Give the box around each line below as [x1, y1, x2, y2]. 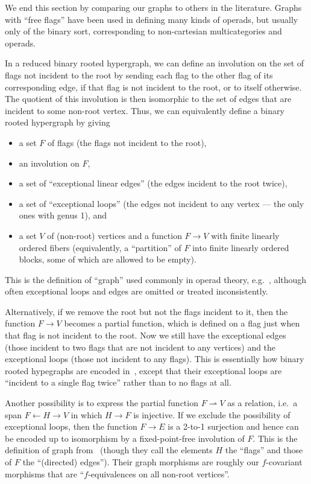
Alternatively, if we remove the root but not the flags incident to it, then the [5, 305, 288, 317]
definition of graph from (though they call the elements [5, 444, 213, 456]
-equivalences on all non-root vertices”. [88, 467, 230, 480]
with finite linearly [211, 229, 280, 241]
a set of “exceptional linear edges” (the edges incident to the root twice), [19, 177, 287, 189]
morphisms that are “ [5, 467, 84, 480]
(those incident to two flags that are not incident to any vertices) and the [5, 340, 276, 353]
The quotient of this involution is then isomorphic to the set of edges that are [5, 92, 292, 105]
